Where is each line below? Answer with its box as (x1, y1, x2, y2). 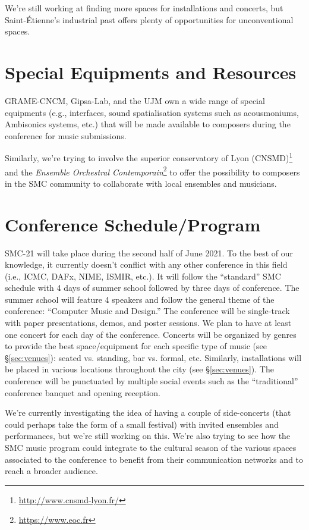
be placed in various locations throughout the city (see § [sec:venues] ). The (5, 363, 274, 375)
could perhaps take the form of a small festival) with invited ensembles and (5, 418, 279, 430)
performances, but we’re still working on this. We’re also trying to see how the (5, 429, 291, 442)
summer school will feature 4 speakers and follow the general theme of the (5, 293, 275, 305)
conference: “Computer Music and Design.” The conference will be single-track (5, 305, 290, 317)
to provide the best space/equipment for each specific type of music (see (5, 340, 267, 352)
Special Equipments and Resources (5, 59, 297, 84)
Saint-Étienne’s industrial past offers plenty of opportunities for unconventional (5, 13, 294, 26)
